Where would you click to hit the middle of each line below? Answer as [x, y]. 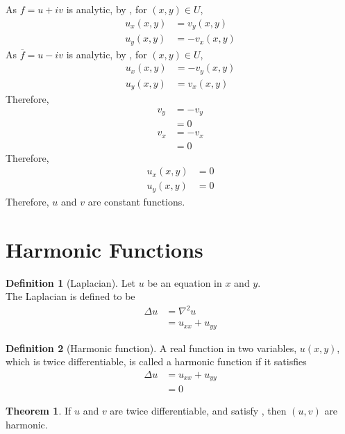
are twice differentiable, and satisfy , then [198, 411]
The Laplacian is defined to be [70, 296]
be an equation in [185, 282]
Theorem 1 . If [39, 411]
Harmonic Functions [104, 249]
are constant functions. [136, 201]
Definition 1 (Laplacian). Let [71, 282]
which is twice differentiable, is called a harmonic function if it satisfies [156, 361]
